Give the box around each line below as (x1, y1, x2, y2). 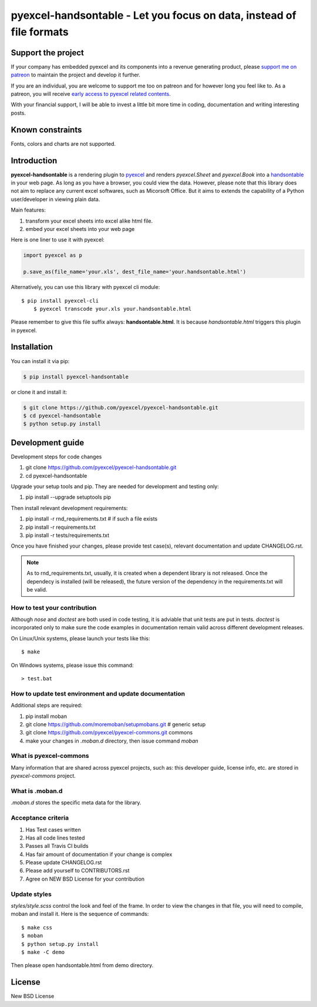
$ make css (21, 924, 53, 931)
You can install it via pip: (11, 357, 70, 364)
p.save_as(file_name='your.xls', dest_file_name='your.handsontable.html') (23, 268, 247, 276)
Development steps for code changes (11, 453, 102, 460)
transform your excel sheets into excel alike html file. (25, 217, 153, 224)
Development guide (11, 438, 85, 448)
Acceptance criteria (11, 814, 69, 822)
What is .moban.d (11, 787, 63, 795)
